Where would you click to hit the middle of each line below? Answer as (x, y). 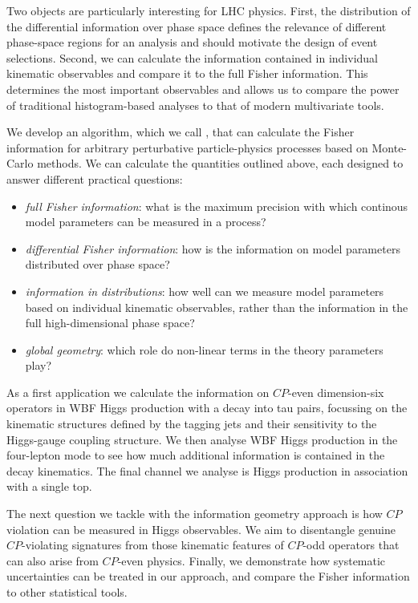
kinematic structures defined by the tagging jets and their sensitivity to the (192, 424)
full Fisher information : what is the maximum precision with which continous (217, 206)
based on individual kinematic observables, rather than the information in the (217, 307)
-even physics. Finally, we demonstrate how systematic (252, 560)
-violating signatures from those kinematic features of (153, 545)
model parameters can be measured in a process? (146, 222)
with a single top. (49, 486)
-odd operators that (351, 545)
